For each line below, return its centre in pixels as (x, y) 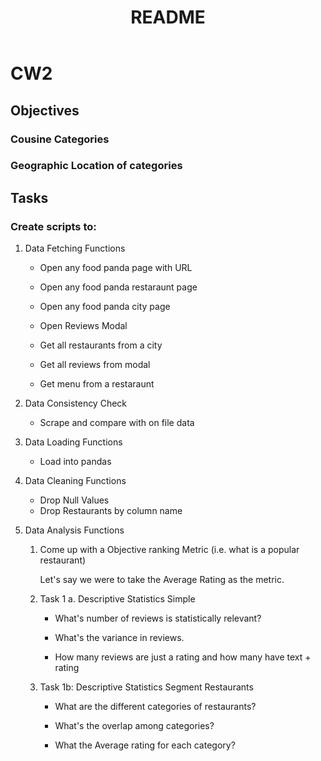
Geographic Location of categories (96, 166)
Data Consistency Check (76, 403)
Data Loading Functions (73, 442)
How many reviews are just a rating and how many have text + (183, 657)
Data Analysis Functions (74, 530)
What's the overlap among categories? (134, 726)
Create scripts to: (53, 226)
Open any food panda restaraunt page (118, 287)
